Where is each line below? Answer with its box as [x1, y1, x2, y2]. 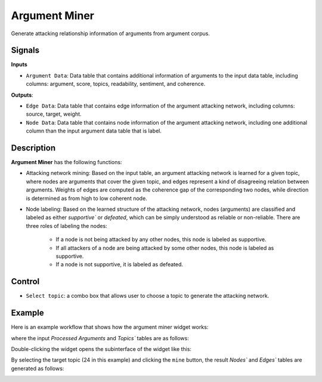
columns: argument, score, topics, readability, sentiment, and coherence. [26, 81, 206, 88]
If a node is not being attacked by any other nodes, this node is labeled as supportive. [55, 236, 267, 243]
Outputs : [11, 91, 34, 98]
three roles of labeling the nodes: [26, 222, 107, 229]
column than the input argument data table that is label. [26, 127, 162, 134]
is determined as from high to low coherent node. [26, 195, 147, 202]
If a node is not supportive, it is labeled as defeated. [55, 261, 184, 268]
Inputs [11, 61, 28, 68]
